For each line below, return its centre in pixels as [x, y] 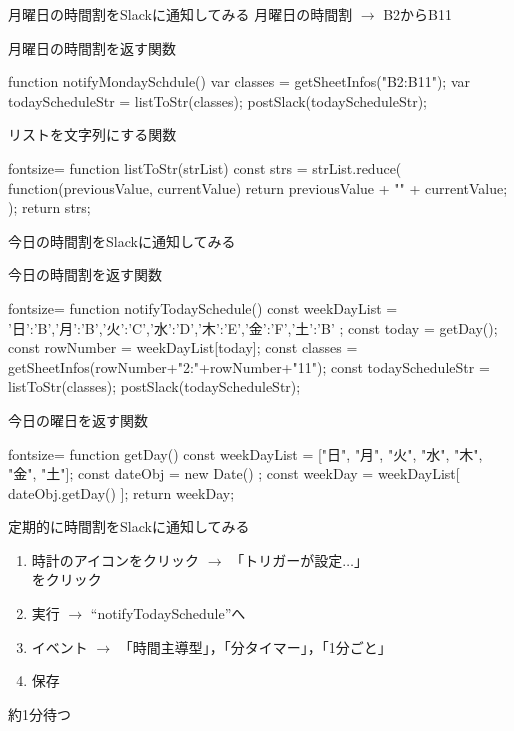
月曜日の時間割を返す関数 [92, 47]
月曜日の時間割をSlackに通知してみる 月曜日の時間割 [180, 14]
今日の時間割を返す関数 [85, 274]
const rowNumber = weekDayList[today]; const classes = [183, 347]
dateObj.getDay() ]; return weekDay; [121, 492]
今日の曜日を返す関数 [78, 419]
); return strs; [49, 207]
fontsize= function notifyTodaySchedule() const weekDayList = [203, 307]
